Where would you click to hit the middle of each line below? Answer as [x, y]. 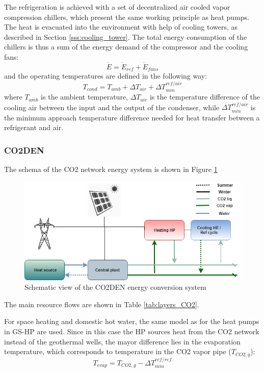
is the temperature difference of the [205, 97]
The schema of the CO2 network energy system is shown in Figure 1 [111, 169]
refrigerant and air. [34, 127]
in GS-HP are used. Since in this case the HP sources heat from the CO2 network [132, 331]
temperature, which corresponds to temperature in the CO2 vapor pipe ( [118, 351]
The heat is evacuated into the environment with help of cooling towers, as [121, 27]
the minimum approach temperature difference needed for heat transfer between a [132, 117]
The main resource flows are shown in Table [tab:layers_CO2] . [102, 304]
